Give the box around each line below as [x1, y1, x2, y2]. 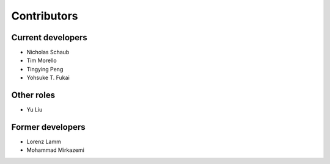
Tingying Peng [26, 65, 64, 73]
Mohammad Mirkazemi [26, 146, 85, 154]
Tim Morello [26, 57, 57, 64]
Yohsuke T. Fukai [26, 74, 70, 82]
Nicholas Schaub [26, 49, 70, 56]
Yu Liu [26, 106, 43, 113]
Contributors [11, 9, 79, 23]
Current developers [11, 32, 88, 43]
